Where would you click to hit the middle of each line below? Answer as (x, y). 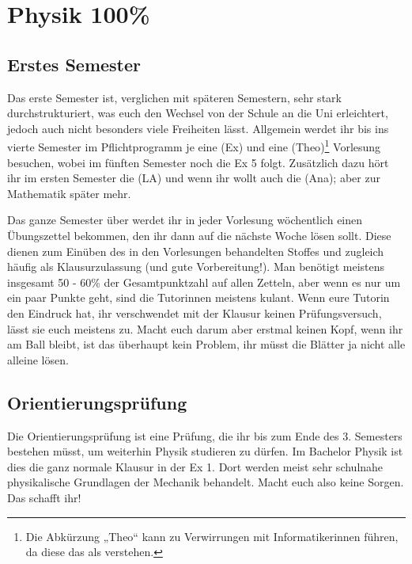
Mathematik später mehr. (69, 193)
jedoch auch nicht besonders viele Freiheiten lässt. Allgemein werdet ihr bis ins (198, 128)
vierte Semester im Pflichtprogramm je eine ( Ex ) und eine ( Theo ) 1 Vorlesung (194, 146)
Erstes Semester (74, 64)
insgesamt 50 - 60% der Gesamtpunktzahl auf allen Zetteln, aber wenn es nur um (204, 282)
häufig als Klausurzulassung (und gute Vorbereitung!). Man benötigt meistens (196, 267)
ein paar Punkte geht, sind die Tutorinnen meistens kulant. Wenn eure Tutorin (198, 297)
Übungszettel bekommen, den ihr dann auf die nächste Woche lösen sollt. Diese (199, 235)
